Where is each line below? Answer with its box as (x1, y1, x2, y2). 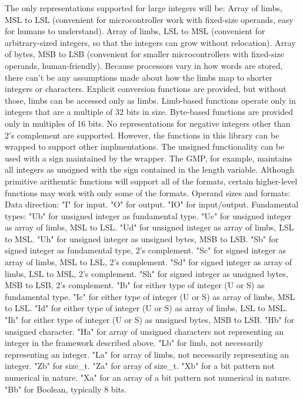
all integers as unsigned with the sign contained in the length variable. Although (5, 163, 294, 176)
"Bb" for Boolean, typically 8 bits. (5, 382, 127, 395)
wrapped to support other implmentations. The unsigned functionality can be (5, 140, 285, 153)
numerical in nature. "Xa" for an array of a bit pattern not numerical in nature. (5, 371, 292, 383)
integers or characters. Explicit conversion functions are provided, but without (5, 83, 287, 95)
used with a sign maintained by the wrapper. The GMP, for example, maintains (5, 151, 292, 164)
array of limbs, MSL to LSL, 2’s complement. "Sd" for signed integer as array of (5, 256, 292, 268)
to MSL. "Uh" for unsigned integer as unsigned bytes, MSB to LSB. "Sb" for (5, 232, 279, 245)
